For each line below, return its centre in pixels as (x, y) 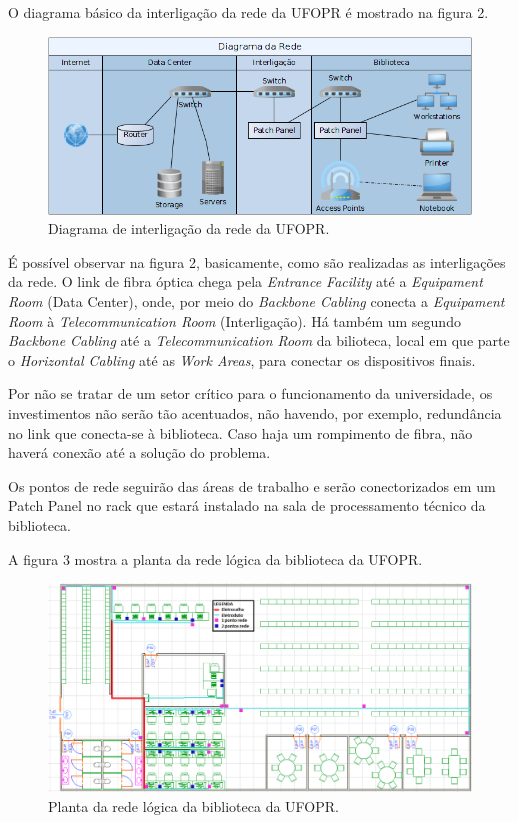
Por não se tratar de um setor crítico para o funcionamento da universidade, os (250, 393)
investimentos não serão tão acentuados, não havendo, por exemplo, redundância (255, 412)
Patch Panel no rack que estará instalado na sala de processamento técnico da (247, 505)
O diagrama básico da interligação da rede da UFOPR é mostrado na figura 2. (248, 12)
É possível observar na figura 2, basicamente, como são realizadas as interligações (257, 261)
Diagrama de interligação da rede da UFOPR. (189, 228)
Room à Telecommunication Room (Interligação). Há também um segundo (234, 320)
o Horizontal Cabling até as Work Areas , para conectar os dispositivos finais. (242, 359)
